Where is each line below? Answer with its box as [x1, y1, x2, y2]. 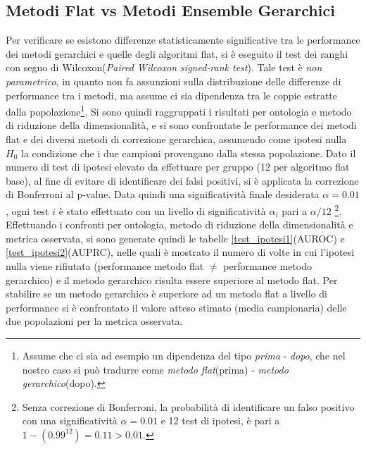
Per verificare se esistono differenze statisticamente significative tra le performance [6, 32, 360, 47]
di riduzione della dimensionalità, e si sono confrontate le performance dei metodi [6, 118, 357, 133]
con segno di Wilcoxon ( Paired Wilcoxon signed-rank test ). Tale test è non [6, 60, 322, 75]
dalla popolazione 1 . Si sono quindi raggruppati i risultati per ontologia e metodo [6, 102, 352, 118]
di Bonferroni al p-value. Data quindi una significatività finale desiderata [6, 187, 320, 202]
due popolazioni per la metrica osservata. [6, 314, 183, 328]
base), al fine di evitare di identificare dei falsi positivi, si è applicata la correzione [6, 173, 359, 187]
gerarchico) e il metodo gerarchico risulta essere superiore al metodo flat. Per [6, 272, 338, 287]
